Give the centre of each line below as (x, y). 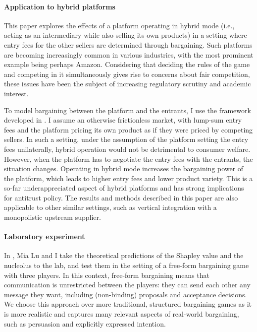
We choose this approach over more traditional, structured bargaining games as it (128, 304)
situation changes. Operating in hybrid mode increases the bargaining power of (124, 168)
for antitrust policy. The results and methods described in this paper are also (121, 197)
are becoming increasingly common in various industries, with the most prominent (129, 54)
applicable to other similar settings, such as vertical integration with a (110, 207)
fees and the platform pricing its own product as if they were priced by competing (128, 129)
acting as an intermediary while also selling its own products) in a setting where (126, 35)
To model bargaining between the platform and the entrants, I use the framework (128, 110)
